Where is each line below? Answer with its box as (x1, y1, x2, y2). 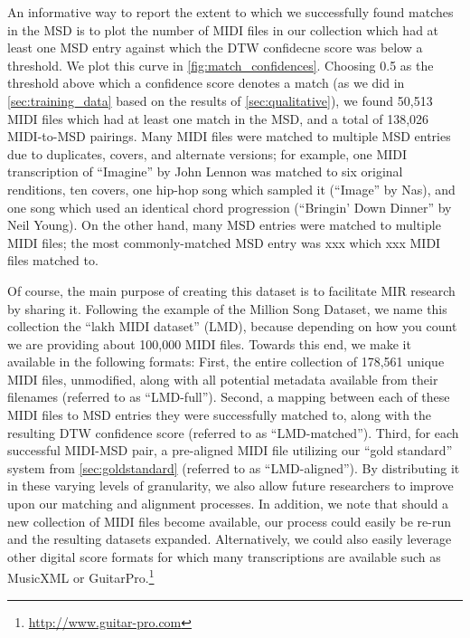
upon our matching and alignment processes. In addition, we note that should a (7, 494, 449, 513)
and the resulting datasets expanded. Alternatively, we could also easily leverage (7, 529, 452, 548)
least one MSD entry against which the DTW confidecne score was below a (7, 38, 423, 57)
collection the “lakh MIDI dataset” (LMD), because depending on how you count (7, 317, 457, 336)
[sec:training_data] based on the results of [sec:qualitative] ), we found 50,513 (7, 90, 433, 110)
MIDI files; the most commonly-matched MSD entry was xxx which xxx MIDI (7, 233, 441, 252)
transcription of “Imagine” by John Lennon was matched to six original (7, 162, 403, 181)
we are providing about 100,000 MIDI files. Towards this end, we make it (7, 334, 411, 353)
